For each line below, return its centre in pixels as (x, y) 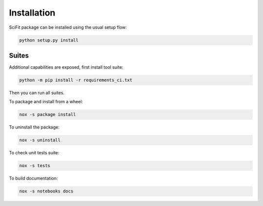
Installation (32, 13)
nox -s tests (35, 166)
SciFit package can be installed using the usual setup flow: (68, 27)
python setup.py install (49, 40)
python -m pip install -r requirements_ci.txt (76, 80)
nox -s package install (48, 115)
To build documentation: (33, 178)
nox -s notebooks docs (46, 191)
